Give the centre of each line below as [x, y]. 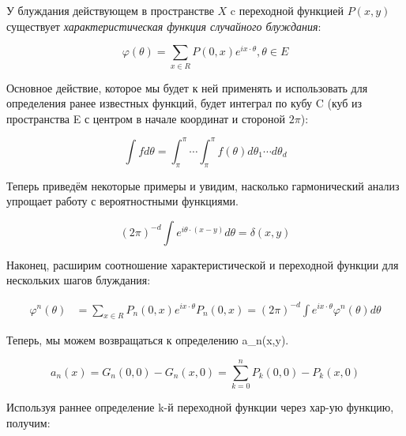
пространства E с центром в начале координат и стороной [146, 118]
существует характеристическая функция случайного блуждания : [164, 26]
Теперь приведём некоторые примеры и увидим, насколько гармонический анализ [203, 185]
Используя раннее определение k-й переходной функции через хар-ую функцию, [200, 407]
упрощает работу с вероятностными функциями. [122, 201]
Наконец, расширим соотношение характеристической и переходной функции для [203, 264]
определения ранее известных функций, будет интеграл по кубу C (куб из [184, 103]
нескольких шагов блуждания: [79, 280]
